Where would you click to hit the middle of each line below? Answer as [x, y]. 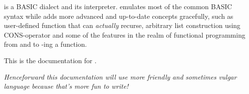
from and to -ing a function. [46, 44]
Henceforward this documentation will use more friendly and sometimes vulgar [120, 76]
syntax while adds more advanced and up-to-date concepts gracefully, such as [119, 16]
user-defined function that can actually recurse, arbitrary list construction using [122, 25]
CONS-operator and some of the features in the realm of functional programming [125, 34]
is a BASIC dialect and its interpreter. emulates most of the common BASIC [118, 6]
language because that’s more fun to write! [66, 86]
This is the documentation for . [50, 60]
